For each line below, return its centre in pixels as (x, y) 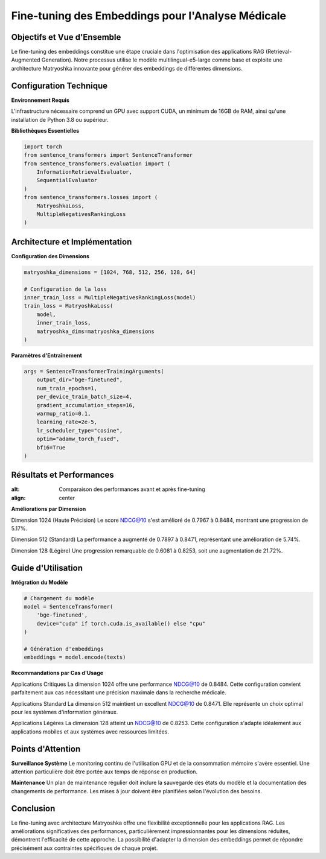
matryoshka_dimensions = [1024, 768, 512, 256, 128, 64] (110, 272)
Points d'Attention (46, 749)
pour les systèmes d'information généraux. (65, 712)
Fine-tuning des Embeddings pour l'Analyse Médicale (149, 16)
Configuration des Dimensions (50, 256)
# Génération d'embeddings (64, 649)
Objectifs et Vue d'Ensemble (66, 37)
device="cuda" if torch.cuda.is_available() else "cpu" (121, 623)
